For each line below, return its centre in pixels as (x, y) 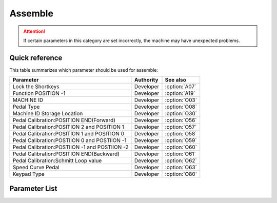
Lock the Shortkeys (36, 87)
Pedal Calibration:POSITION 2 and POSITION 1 (68, 127)
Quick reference (36, 58)
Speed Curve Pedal (36, 168)
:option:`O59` (181, 140)
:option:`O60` (181, 147)
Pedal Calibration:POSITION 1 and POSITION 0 (68, 134)
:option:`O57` (181, 127)
